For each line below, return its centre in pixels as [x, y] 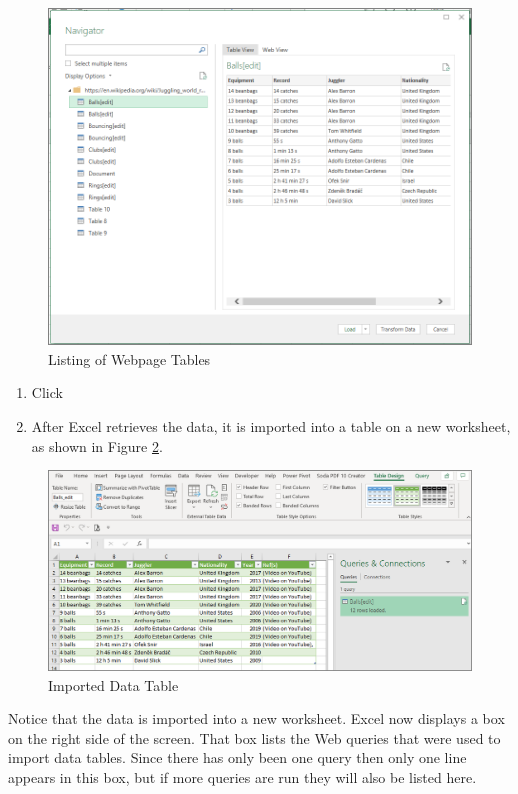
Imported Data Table [113, 684]
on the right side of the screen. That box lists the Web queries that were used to [254, 737]
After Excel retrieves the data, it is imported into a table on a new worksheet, [271, 426]
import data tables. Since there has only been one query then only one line [237, 757]
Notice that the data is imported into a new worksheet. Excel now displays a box [256, 718]
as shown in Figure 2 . [97, 445]
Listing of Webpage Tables [129, 358]
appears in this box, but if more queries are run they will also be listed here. [242, 777]
